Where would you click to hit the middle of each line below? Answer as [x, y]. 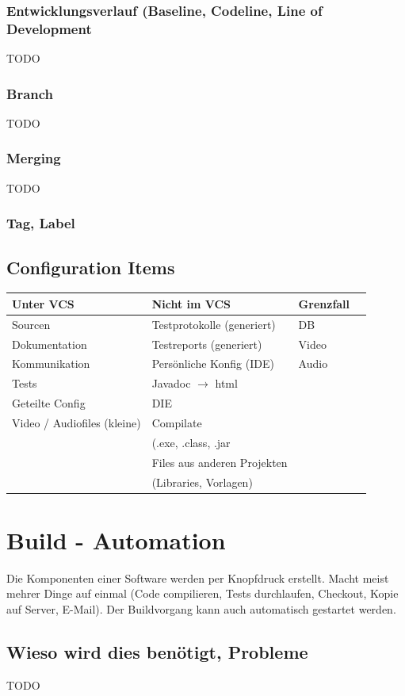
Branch [30, 93]
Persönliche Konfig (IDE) [213, 363]
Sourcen [31, 324]
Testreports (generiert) [207, 344]
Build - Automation [116, 539]
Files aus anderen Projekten [220, 462]
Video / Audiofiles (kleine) [76, 422]
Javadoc [171, 383]
